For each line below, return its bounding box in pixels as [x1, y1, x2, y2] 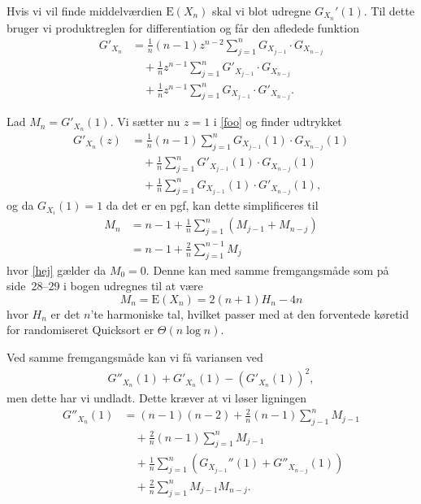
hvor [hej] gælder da [7, 261, 106, 278]
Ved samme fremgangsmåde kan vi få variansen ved [7, 349, 263, 365]
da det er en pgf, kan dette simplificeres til [106, 197, 319, 214]
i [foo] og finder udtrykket [213, 113, 342, 130]
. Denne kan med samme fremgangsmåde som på [145, 261, 389, 278]
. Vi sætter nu [110, 113, 180, 130]
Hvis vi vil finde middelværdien [7, 2, 163, 19]
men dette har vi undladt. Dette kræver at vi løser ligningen [7, 389, 307, 406]
